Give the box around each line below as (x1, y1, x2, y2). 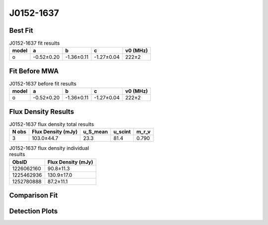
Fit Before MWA (9, 67, 59, 75)
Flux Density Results (9, 107, 74, 116)
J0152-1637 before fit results (9, 80, 77, 87)
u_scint (113, 128, 131, 135)
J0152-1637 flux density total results (9, 121, 94, 128)
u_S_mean (83, 128, 108, 135)
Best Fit (9, 26, 33, 35)
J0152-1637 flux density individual (9, 145, 89, 152)
